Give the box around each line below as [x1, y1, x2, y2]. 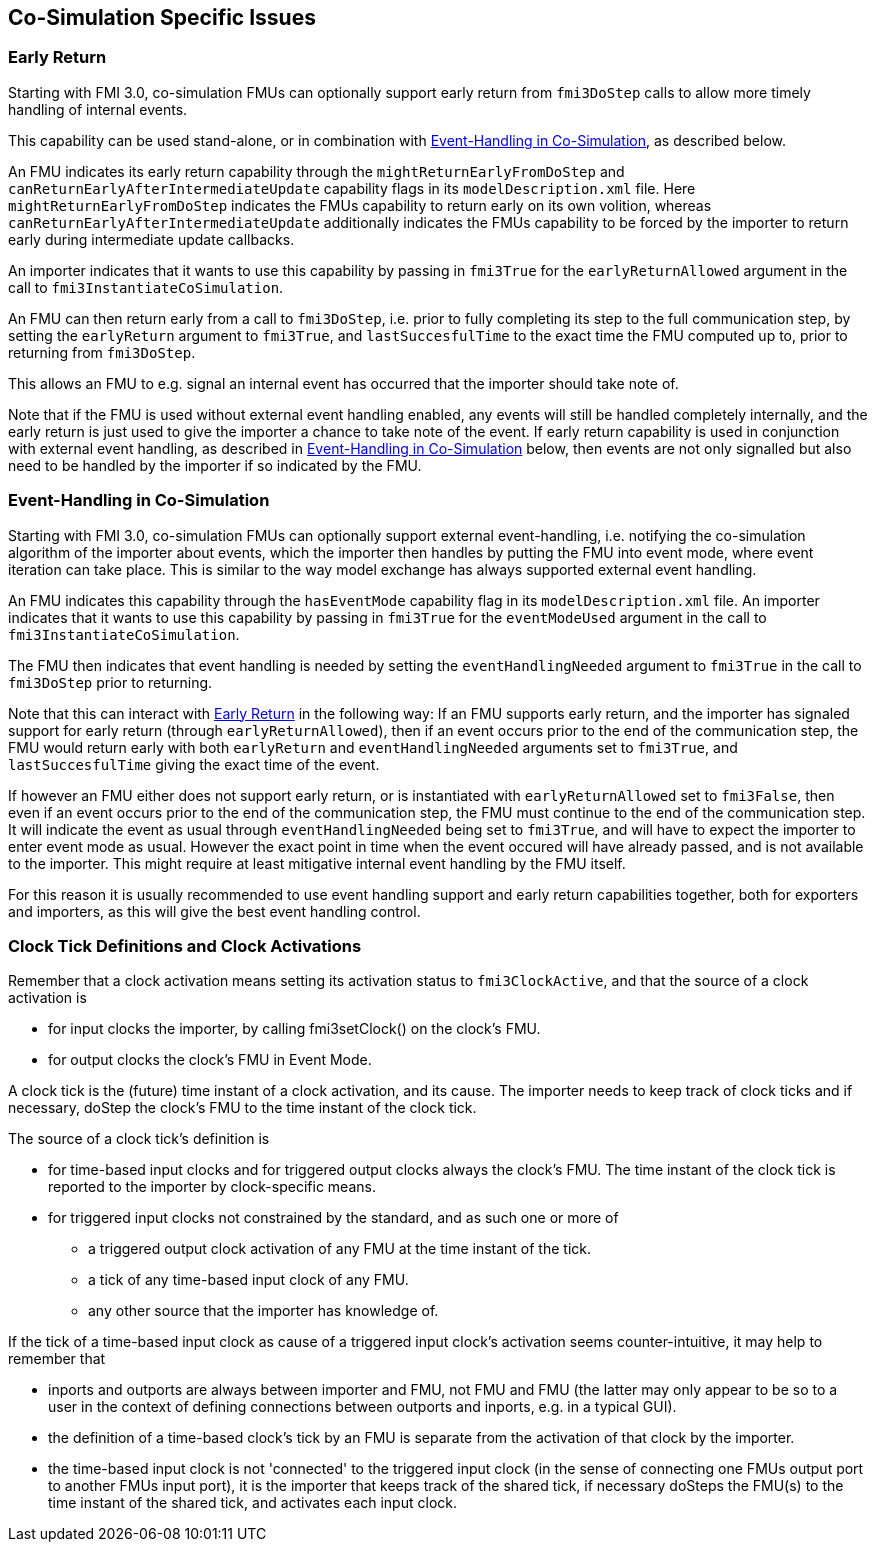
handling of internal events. [8, 100, 188, 118]
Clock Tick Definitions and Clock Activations [8, 935, 362, 956]
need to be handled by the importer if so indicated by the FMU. [8, 456, 422, 474]
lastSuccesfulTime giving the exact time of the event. [8, 755, 380, 773]
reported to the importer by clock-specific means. [48, 1178, 376, 1196]
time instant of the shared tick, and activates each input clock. [48, 1494, 457, 1512]
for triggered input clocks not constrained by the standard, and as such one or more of [48, 1209, 619, 1227]
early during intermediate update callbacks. [8, 230, 295, 248]
